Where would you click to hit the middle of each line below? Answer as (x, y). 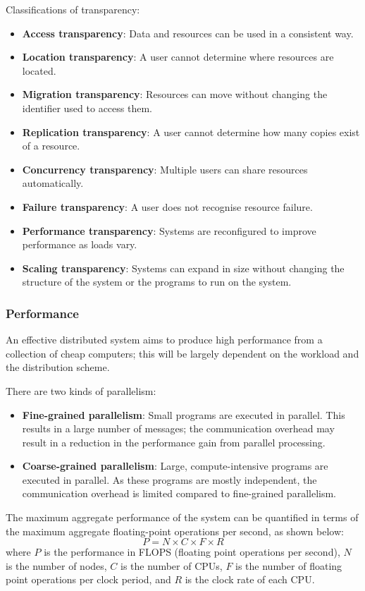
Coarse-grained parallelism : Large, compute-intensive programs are (175, 466)
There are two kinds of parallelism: (81, 390)
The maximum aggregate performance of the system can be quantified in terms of (182, 517)
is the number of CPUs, (172, 565)
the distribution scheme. (58, 367)
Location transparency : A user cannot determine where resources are (178, 57)
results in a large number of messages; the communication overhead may (178, 428)
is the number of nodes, (56, 565)
